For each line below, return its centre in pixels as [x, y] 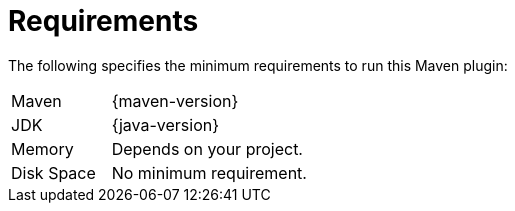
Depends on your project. [207, 148]
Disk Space [53, 172]
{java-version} [165, 124]
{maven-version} [175, 100]
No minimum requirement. [209, 172]
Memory [42, 148]
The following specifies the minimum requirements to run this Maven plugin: [258, 65]
